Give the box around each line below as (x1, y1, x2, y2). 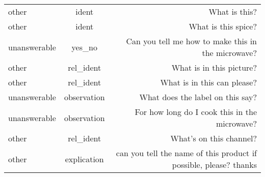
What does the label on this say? (139, 91, 257, 103)
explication (65, 153, 104, 165)
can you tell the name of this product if (116, 147, 257, 159)
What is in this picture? (171, 62, 257, 73)
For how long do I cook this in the (135, 106, 257, 117)
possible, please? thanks (172, 159, 257, 170)
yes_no (71, 41, 97, 53)
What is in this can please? (160, 76, 257, 88)
